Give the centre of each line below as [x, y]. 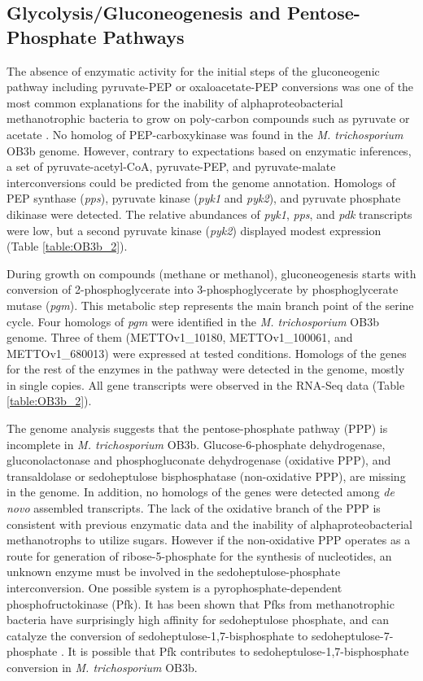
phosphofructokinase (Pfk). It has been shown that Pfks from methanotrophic [201, 603]
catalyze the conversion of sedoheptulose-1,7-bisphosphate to [157, 635]
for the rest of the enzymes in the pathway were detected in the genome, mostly [206, 369]
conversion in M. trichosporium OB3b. [102, 667]
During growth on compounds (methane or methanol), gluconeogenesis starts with [211, 273]
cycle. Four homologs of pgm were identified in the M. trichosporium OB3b [193, 321]
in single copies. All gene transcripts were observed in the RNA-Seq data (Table [206, 384]
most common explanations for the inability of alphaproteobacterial [175, 102]
